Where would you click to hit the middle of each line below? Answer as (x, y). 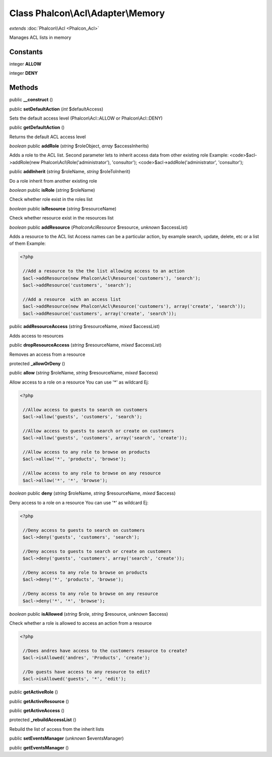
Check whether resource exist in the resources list (61, 218)
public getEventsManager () (39, 747)
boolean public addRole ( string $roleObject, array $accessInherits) (79, 146)
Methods (24, 88)
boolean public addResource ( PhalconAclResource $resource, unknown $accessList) (98, 227)
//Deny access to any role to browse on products (85, 572)
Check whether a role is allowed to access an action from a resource (81, 623)
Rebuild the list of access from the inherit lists (57, 729)
